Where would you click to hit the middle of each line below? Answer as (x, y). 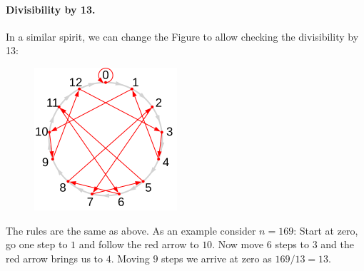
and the (337, 244)
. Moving (130, 258)
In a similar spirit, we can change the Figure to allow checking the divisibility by (182, 36)
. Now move (238, 244)
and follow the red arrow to (139, 244)
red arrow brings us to (55, 258)
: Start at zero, (326, 230)
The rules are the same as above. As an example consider (131, 230)
